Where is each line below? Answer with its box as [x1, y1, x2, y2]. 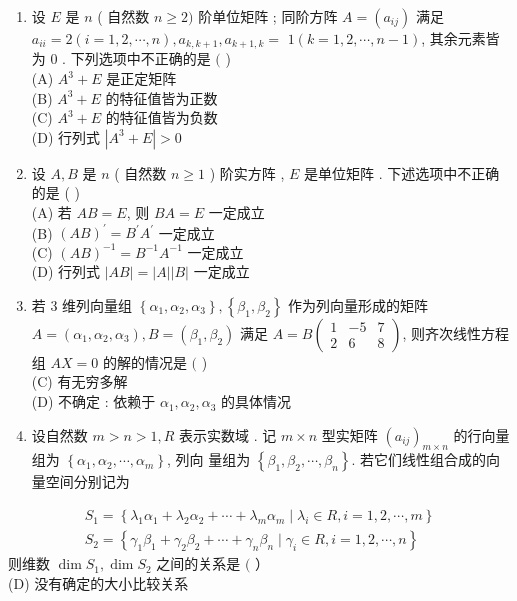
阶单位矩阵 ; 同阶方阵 [198, 6, 338, 26]
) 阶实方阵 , [209, 162, 285, 183]
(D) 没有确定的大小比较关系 [8, 572, 189, 593]
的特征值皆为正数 [105, 87, 218, 108]
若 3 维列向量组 [31, 294, 133, 315]
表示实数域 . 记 [179, 424, 277, 445]
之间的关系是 [156, 553, 241, 574]
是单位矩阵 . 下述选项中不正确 [304, 162, 500, 183]
